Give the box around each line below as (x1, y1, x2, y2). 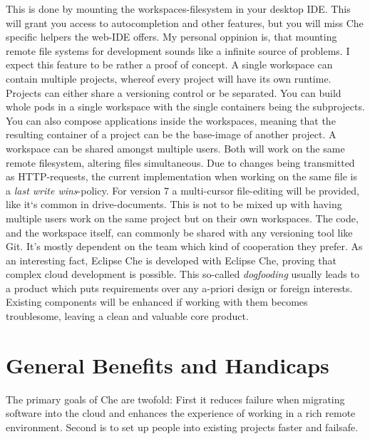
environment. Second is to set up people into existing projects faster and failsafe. (6, 419, 359, 434)
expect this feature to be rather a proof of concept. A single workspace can (6, 57, 333, 72)
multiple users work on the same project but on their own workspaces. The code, (6, 210, 359, 225)
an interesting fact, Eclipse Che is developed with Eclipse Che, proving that (6, 252, 336, 267)
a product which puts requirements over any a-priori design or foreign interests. (6, 280, 353, 295)
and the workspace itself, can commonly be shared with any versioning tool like (6, 224, 353, 239)
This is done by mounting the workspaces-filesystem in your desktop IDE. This (6, 1, 351, 16)
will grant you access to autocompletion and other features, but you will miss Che (6, 15, 364, 30)
